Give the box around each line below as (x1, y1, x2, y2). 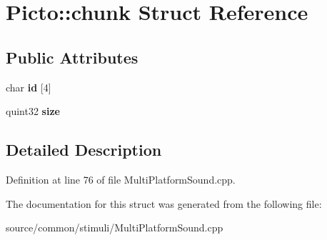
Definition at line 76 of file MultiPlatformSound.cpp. (6, 171, 236, 186)
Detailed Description (6, 139, 162, 161)
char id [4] (6, 79, 51, 94)
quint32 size (6, 104, 60, 119)
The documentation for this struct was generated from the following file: (6, 196, 322, 211)
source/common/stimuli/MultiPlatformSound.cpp (6, 220, 223, 235)
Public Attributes (6, 46, 139, 68)
